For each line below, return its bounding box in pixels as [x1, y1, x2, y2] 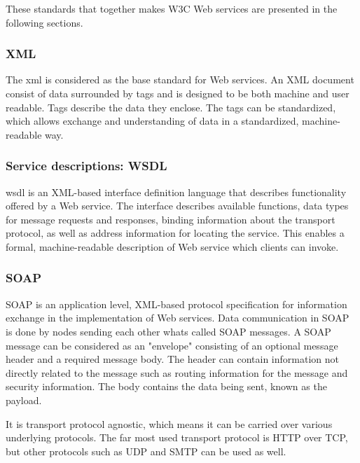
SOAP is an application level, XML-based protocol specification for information [6, 296, 347, 311]
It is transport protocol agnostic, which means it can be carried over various [6, 416, 333, 431]
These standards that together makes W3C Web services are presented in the [6, 1, 338, 15]
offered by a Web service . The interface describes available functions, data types [6, 198, 349, 213]
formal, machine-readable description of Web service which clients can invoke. [6, 239, 339, 254]
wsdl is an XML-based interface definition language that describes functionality [6, 184, 347, 199]
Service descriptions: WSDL [6, 157, 167, 174]
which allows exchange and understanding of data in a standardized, [6, 113, 299, 128]
